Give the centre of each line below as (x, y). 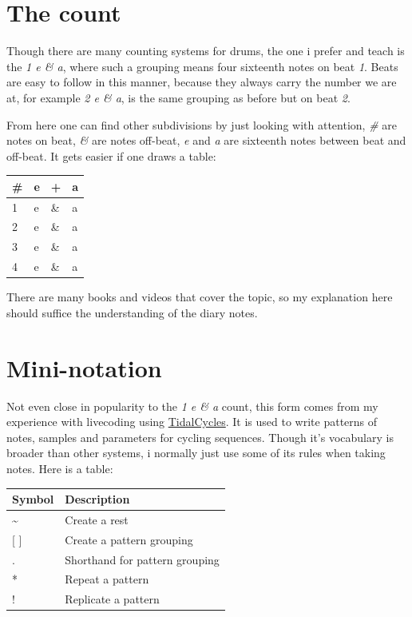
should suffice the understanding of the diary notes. (132, 312)
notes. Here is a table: (60, 468)
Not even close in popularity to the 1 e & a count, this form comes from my (192, 406)
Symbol (33, 499)
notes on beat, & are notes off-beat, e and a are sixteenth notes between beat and (206, 140)
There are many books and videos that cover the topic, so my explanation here (200, 297)
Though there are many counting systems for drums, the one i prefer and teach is (206, 51)
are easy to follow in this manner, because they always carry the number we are (202, 82)
